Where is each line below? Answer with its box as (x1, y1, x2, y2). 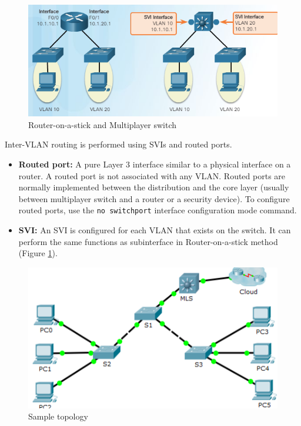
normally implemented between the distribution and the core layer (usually (18, 181, 289, 193)
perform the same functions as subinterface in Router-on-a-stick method (18, 235, 278, 247)
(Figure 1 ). (18, 247, 58, 259)
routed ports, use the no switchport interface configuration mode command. (18, 204, 297, 216)
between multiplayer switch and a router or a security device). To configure (18, 192, 290, 204)
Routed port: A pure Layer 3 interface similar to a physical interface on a (18, 157, 291, 170)
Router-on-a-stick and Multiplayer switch (28, 118, 177, 130)
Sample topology (28, 410, 88, 422)
